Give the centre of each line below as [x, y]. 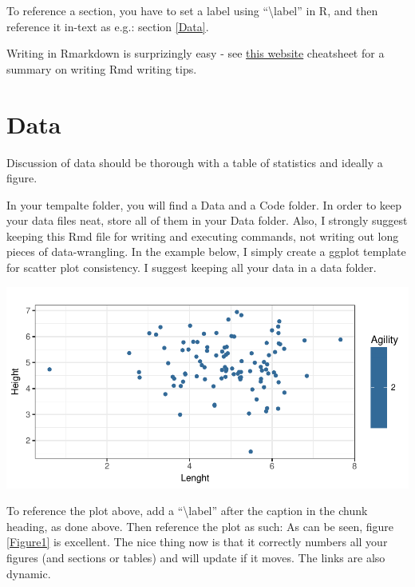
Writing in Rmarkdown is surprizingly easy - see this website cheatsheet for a [196, 53]
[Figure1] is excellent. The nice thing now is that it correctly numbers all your [197, 542]
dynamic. [29, 573]
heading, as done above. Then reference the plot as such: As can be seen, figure [200, 526]
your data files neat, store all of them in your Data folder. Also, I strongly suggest [207, 220]
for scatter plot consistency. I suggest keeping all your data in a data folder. [192, 268]
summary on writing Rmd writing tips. [102, 68]
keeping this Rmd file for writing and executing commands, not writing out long [203, 236]
